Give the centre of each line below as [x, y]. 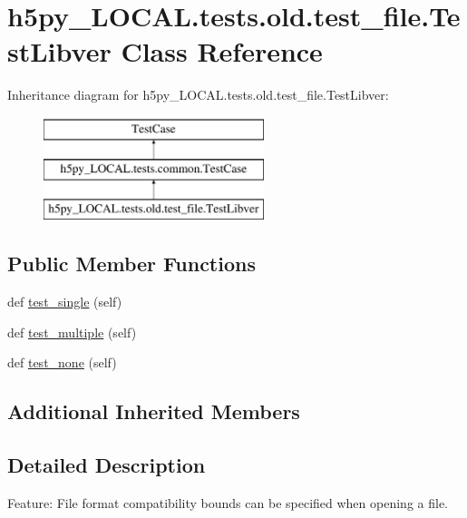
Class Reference [222, 51]
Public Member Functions [131, 264]
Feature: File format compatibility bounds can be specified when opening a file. [228, 502]
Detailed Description [107, 465]
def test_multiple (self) [72, 332]
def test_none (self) [62, 362]
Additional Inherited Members [154, 411]
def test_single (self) [65, 302]
